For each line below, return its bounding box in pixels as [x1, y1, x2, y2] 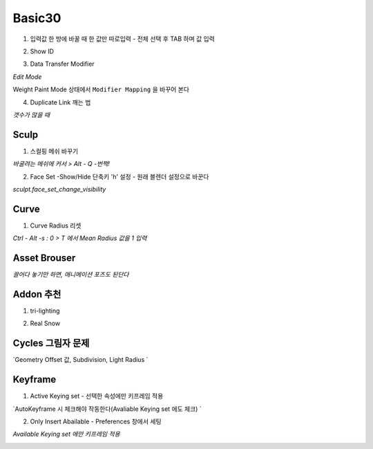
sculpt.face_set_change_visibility [12, 185, 106, 193]
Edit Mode [12, 73, 42, 81]
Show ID [30, 47, 55, 55]
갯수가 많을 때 [12, 111, 50, 119]
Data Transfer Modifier [30, 59, 95, 68]
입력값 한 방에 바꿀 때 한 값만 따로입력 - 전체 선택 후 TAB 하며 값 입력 [30, 35, 216, 43]
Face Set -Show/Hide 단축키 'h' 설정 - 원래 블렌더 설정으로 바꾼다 [30, 172, 209, 181]
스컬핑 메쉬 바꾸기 [30, 147, 79, 155]
